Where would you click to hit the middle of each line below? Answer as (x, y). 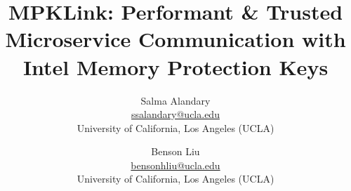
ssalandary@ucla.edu (175, 114)
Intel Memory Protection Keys (175, 66)
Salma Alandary (175, 100)
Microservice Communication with (175, 39)
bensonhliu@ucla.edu (175, 165)
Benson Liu (175, 151)
